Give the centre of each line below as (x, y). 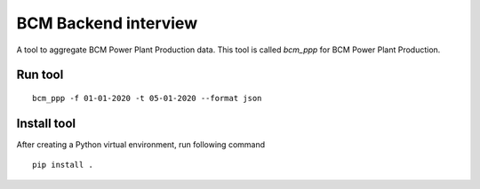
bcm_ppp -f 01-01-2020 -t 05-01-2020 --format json (147, 98)
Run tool (40, 75)
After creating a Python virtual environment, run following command (141, 144)
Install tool (46, 123)
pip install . (63, 165)
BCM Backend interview (107, 23)
